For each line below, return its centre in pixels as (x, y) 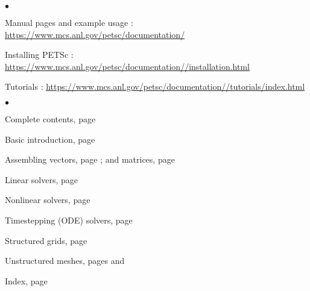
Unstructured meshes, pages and (65, 261)
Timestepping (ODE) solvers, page (69, 220)
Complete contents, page (50, 118)
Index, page (26, 280)
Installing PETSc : (39, 55)
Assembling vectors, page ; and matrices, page (90, 159)
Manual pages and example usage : (69, 22)
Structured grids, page (46, 240)
